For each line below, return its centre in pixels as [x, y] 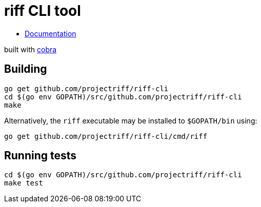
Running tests [41, 156]
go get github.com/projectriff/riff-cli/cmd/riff [106, 136]
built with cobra [31, 49]
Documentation [51, 33]
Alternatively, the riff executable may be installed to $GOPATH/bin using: [131, 120]
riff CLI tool [43, 11]
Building [26, 69]
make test [24, 183]
